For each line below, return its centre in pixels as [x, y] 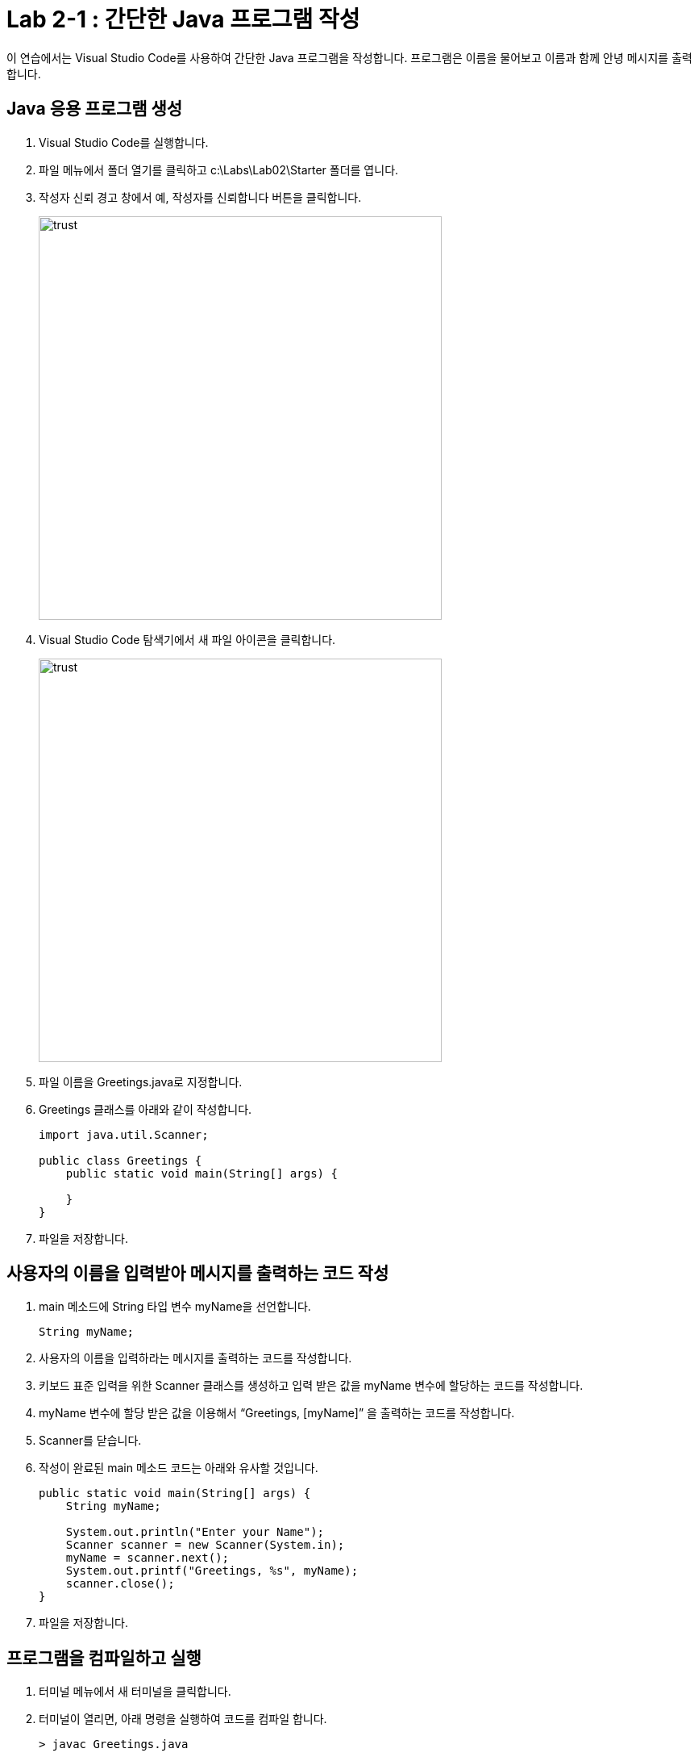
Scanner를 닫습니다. [90, 1441]
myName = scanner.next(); [147, 1558]
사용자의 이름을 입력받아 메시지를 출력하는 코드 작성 [198, 1274]
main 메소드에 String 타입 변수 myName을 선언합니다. [175, 1307]
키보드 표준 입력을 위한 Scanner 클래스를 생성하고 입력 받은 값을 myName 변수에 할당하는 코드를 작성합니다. [311, 1386]
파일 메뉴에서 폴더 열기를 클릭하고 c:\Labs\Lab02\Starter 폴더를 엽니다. [219, 169]
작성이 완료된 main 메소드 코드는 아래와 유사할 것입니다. [179, 1468]
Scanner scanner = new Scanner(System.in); [205, 1545]
